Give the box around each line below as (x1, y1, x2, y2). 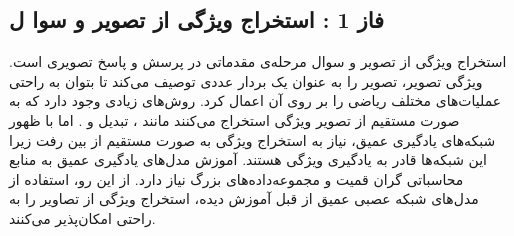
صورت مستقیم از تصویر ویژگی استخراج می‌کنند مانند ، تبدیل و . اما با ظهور (9, 109, 460, 130)
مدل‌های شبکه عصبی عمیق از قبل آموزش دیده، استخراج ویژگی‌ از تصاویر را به (9, 188, 479, 209)
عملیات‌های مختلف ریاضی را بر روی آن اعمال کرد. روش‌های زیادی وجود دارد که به (9, 90, 502, 111)
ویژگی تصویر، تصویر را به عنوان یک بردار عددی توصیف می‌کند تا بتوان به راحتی (9, 70, 483, 91)
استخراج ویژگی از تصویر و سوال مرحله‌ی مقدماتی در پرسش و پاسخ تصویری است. (9, 51, 507, 72)
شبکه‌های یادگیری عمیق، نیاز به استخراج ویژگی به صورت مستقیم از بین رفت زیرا (9, 129, 496, 150)
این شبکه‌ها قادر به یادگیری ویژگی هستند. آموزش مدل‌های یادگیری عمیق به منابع (9, 149, 487, 170)
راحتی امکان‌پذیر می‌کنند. (9, 207, 156, 228)
